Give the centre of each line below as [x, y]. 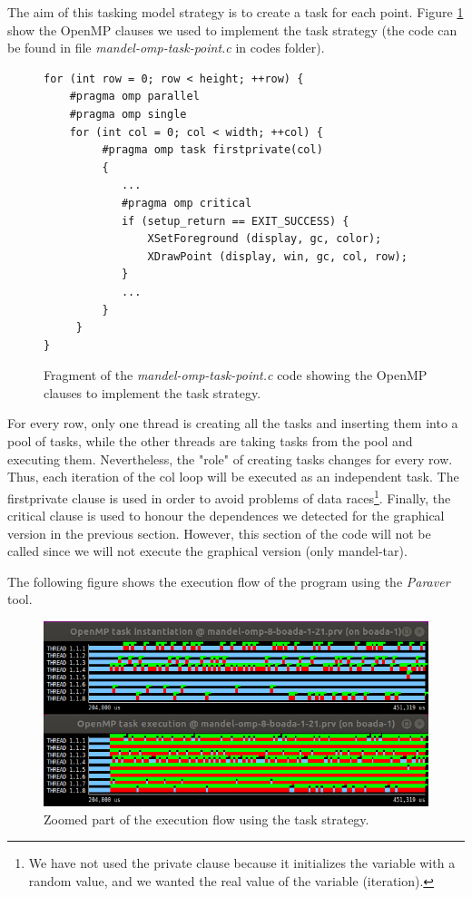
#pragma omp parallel [134, 97]
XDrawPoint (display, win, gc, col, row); [277, 256]
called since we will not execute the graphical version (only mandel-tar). [207, 551]
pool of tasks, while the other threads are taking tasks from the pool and [210, 441]
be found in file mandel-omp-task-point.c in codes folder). [166, 48]
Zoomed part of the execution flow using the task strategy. [206, 819]
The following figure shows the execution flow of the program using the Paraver [229, 581]
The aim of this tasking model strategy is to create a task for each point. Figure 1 [236, 12]
